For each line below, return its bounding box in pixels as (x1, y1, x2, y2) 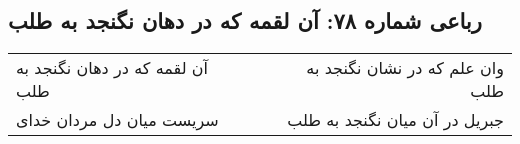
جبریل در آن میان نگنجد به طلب (287, 108, 504, 132)
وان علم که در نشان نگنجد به (306, 56, 504, 80)
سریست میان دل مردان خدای (16, 108, 219, 132)
